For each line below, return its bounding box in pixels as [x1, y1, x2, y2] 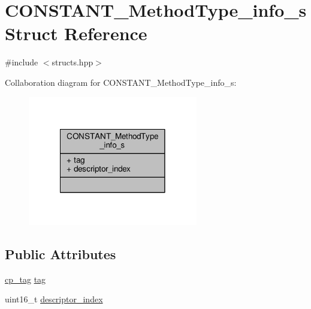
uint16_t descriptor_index [5, 293, 103, 305]
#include [5, 56, 38, 68]
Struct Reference [5, 21, 147, 46]
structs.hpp [52, 56, 93, 68]
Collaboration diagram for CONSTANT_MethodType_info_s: [5, 76, 237, 88]
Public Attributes [5, 245, 116, 263]
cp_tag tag [5, 272, 46, 285]
